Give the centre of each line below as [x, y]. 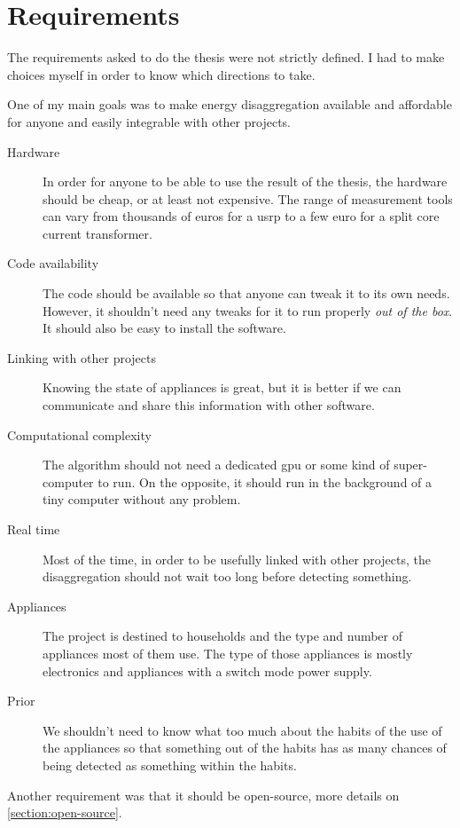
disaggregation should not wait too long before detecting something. [227, 576]
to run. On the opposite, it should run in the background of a [265, 481]
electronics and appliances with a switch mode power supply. [207, 670]
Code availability [53, 263]
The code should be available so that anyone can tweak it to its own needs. [246, 293]
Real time [34, 529]
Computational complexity [79, 434]
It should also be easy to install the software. [164, 328]
